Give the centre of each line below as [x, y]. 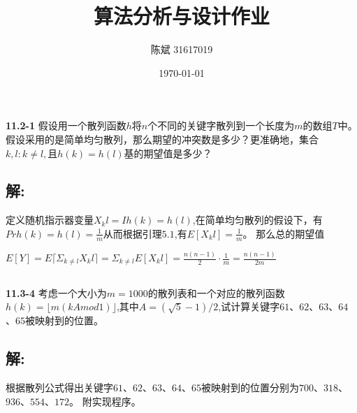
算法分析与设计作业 [181, 16]
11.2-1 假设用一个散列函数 [66, 125]
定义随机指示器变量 [50, 220]
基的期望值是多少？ [168, 153]
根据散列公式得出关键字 [59, 387]
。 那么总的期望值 [284, 233]
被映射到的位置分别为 [250, 387]
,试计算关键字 [249, 306]
